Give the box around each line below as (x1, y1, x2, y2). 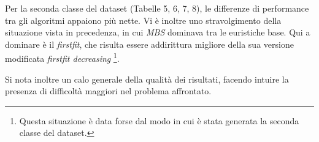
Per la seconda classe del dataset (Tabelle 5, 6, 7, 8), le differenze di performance (5, 2, 309, 14)
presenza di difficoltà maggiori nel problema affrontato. (5, 84, 212, 97)
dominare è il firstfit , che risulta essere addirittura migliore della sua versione (5, 37, 294, 50)
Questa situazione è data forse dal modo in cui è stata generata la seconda (19, 114, 299, 127)
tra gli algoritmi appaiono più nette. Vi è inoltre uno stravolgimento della (5, 13, 282, 26)
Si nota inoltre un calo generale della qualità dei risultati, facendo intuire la (5, 72, 289, 85)
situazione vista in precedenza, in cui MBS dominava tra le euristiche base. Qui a (5, 26, 310, 39)
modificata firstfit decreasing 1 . (5, 50, 120, 65)
